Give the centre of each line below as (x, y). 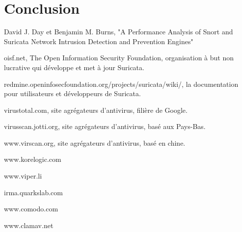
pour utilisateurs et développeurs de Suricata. (72, 93)
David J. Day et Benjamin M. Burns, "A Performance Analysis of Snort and (119, 32)
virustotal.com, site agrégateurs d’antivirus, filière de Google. (96, 110)
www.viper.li (23, 176)
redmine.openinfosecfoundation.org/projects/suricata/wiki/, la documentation (121, 84)
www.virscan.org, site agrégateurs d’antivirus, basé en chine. (95, 142)
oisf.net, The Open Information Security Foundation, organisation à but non (119, 58)
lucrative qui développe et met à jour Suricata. (74, 67)
